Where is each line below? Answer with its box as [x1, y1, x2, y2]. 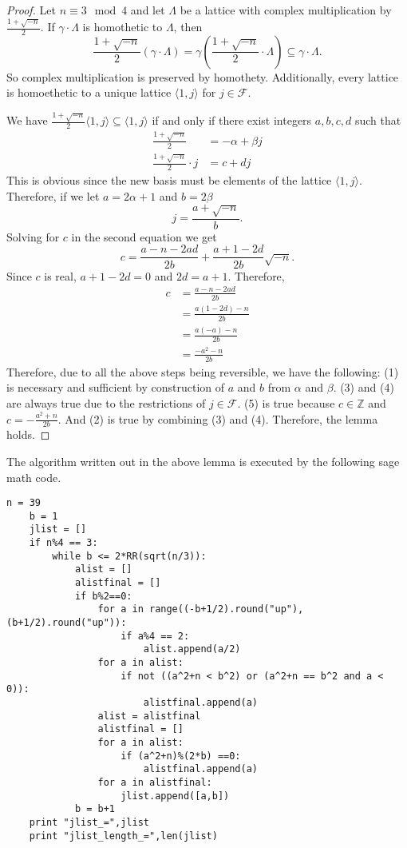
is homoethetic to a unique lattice [6, 84, 172, 101]
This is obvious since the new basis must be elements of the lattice [6, 171, 332, 188]
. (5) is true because [237, 394, 335, 411]
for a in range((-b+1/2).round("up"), [97, 603, 304, 615]
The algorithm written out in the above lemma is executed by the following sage [6, 452, 400, 469]
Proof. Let [6, 2, 56, 18]
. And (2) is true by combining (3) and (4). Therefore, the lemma [57, 410, 378, 427]
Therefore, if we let [6, 187, 100, 204]
